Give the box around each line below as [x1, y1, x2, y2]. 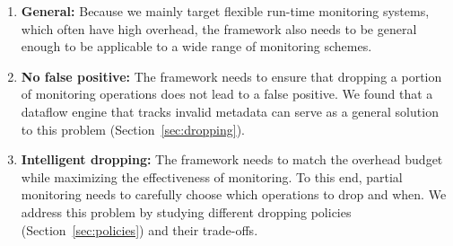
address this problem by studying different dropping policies [21, 202, 352, 221]
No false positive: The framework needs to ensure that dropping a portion [21, 66, 442, 85]
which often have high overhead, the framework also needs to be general [21, 19, 417, 38]
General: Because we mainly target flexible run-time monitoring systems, [21, 2, 430, 20]
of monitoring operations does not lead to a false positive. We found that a [21, 84, 433, 103]
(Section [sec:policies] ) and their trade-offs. [21, 220, 258, 239]
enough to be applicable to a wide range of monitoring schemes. [21, 37, 372, 56]
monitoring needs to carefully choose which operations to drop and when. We [21, 185, 447, 204]
